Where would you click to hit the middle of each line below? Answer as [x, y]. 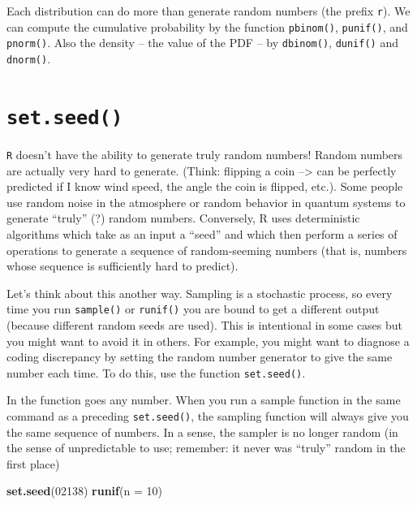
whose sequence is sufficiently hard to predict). [123, 266]
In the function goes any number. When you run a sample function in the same [204, 400]
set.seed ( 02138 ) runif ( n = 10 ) [84, 491]
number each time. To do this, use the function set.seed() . [156, 372]
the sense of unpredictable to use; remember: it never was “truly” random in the [206, 448]
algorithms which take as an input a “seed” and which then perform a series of [202, 233]
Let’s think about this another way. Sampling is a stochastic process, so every [200, 293]
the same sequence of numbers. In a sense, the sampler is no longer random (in [202, 432]
